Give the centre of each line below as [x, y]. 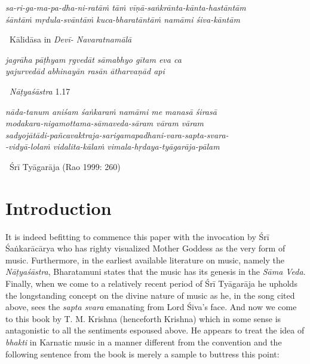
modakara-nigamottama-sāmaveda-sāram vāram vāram [105, 123]
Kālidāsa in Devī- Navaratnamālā [70, 39]
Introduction [59, 207]
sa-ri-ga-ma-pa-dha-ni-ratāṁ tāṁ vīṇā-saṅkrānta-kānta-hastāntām [126, 7]
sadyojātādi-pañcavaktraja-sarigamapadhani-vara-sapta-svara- [117, 134]
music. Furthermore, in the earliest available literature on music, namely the [145, 260]
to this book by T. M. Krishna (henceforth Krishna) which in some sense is [143, 318]
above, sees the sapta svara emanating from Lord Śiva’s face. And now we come [151, 307]
